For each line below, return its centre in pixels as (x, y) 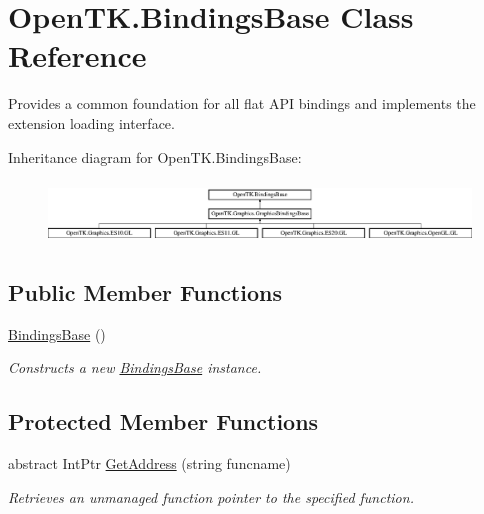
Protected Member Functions (163, 421)
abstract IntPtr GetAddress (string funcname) (149, 463)
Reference (77, 55)
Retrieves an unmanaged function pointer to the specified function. (211, 496)
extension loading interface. (91, 122)
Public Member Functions (145, 292)
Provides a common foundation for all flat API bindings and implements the (242, 103)
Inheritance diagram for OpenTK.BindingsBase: (155, 156)
